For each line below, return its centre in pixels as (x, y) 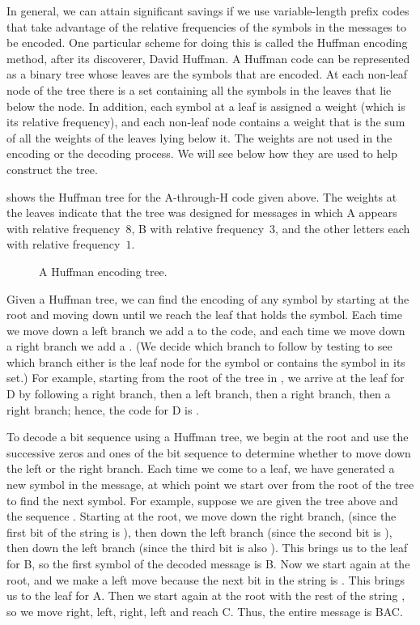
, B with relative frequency (198, 228)
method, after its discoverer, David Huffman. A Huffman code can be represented (208, 58)
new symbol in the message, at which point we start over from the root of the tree (210, 485)
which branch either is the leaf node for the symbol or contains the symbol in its (206, 361)
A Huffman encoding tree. (103, 271)
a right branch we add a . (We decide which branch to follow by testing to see (199, 346)
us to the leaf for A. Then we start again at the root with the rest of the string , (206, 595)
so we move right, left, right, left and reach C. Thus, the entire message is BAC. (205, 611)
